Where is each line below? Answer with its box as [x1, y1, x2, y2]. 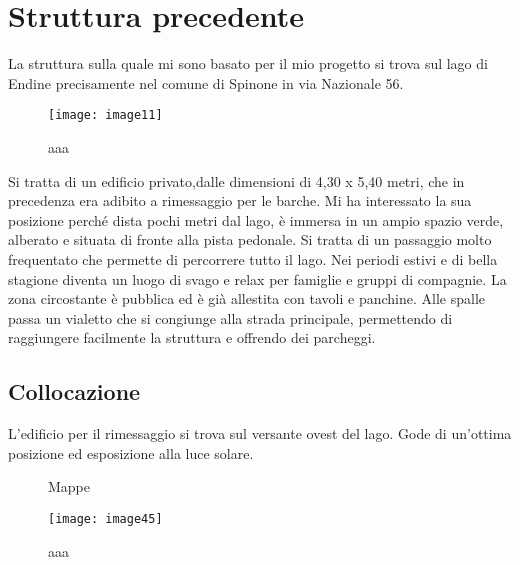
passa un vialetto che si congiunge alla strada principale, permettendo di [8, 307, 453, 328]
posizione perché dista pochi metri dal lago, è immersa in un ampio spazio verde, [8, 209, 504, 230]
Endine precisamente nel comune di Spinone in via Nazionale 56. [8, 72, 404, 93]
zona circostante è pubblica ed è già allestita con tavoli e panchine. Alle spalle [8, 288, 486, 309]
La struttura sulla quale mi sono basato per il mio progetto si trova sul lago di [8, 53, 488, 74]
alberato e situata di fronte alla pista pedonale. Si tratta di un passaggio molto [8, 229, 492, 250]
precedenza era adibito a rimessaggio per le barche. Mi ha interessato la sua [8, 190, 472, 211]
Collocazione [8, 376, 141, 407]
